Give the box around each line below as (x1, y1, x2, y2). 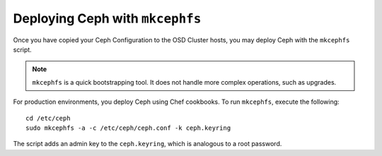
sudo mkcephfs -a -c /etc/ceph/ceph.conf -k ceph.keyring (25, 124, 231, 132)
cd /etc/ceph (25, 114, 71, 122)
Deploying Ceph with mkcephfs (13, 11, 202, 26)
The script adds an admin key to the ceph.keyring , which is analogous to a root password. (13, 140, 282, 148)
